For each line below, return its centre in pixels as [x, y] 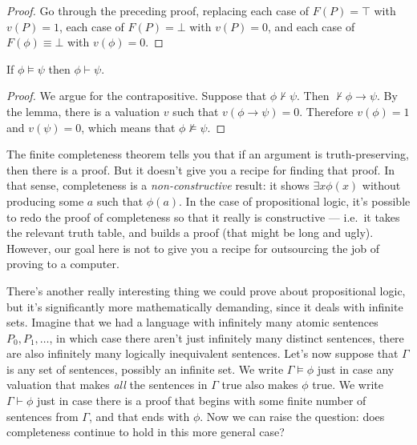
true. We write [348, 385]
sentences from [43, 416]
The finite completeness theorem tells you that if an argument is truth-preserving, [208, 154]
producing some [45, 200]
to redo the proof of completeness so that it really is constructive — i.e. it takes [203, 216]
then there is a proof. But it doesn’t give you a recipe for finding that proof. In [200, 169]
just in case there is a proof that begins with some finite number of [201, 401]
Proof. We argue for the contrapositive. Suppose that [137, 96]
